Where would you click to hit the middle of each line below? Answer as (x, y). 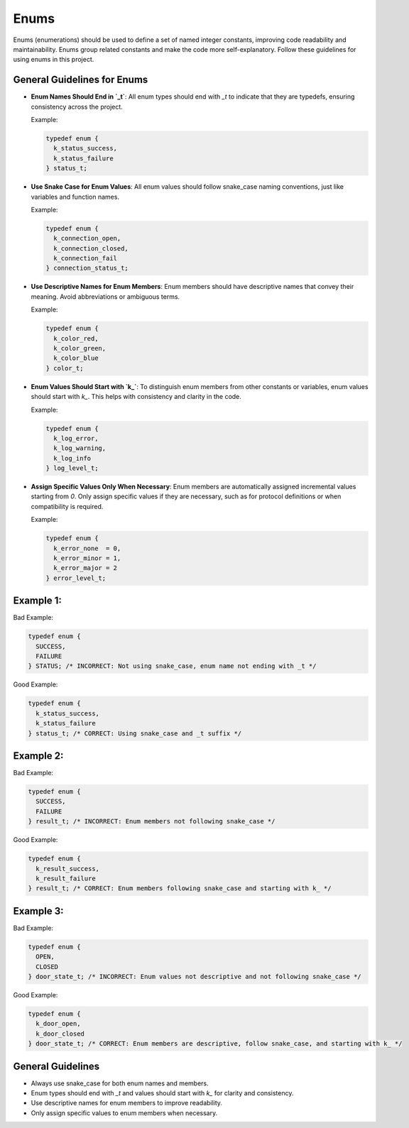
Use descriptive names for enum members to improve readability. (127, 1103)
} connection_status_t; (87, 268)
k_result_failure (66, 879)
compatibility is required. (67, 506)
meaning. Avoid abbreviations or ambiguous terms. (105, 296)
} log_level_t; (72, 468)
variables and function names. (75, 197)
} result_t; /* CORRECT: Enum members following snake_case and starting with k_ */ (180, 888)
